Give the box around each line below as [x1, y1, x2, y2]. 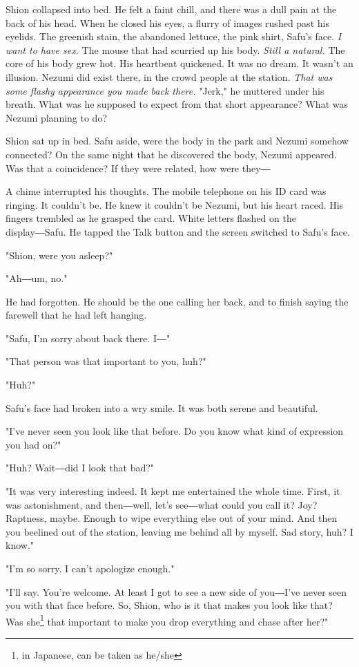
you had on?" [6, 437, 61, 451]
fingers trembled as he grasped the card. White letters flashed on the [6, 211, 296, 225]
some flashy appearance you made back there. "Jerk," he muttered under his [6, 83, 324, 97]
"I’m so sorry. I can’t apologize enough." [6, 561, 175, 575]
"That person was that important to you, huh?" [6, 354, 206, 368]
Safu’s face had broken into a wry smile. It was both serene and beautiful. [6, 400, 318, 415]
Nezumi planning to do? [6, 110, 108, 124]
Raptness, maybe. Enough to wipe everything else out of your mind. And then [6, 511, 338, 525]
